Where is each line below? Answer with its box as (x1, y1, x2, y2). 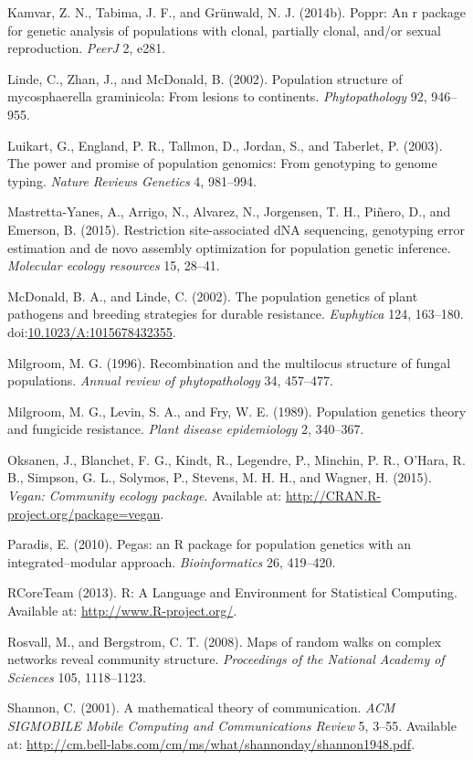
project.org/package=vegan (7, 503, 161, 522)
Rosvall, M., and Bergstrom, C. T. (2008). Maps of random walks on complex (7, 631, 442, 650)
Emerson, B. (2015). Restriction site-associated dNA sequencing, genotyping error (7, 219, 465, 238)
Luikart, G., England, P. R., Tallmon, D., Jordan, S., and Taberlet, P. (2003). (7, 135, 443, 154)
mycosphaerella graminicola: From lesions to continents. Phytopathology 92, (7, 87, 427, 106)
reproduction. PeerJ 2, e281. (7, 38, 166, 58)
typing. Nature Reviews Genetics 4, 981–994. (7, 171, 257, 190)
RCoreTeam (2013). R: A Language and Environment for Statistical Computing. (7, 583, 457, 602)
